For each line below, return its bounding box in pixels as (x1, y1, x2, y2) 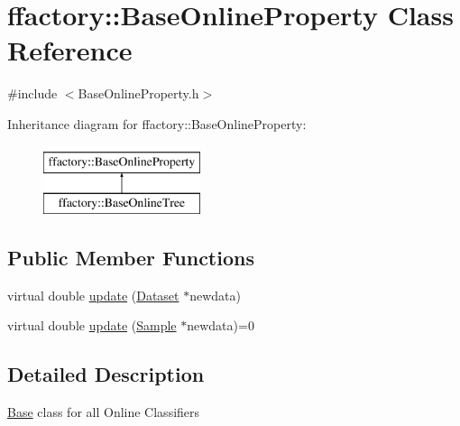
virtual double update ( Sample (7, 316, 177, 335)
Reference (7, 32, 133, 69)
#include (7, 84, 58, 103)
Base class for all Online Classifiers (7, 403, 200, 421)
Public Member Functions (7, 244, 254, 272)
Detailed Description (7, 360, 205, 388)
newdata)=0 (187, 316, 254, 335)
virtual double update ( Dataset (7, 285, 179, 304)
